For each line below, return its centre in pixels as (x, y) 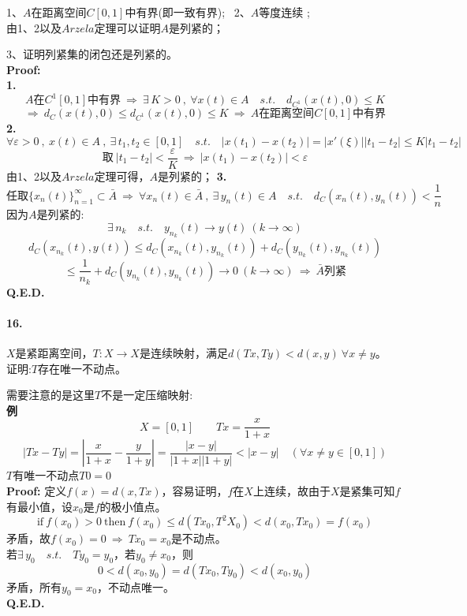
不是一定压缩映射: (147, 395)
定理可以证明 (127, 27)
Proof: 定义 (37, 491)
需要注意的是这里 (50, 395)
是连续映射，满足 (183, 352)
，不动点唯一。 (135, 586)
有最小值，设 (39, 506)
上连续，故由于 (291, 491)
